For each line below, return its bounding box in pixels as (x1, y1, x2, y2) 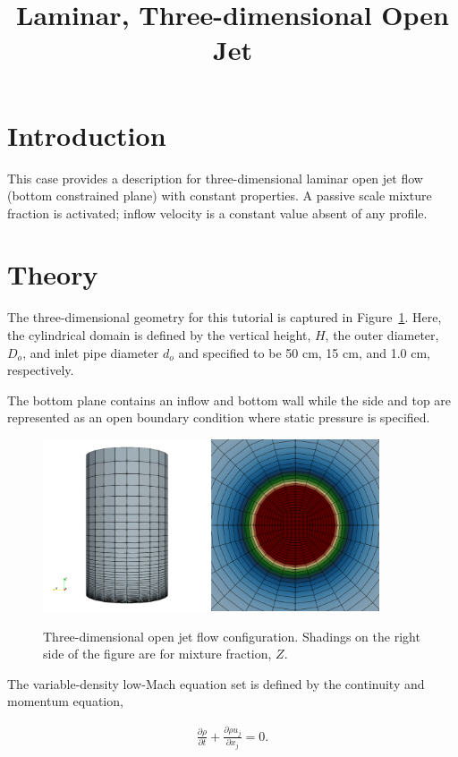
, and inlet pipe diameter (22, 343, 159, 361)
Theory (7, 256, 98, 293)
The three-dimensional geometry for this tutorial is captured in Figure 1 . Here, (7, 308, 442, 327)
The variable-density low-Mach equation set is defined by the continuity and (7, 674, 425, 693)
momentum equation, (7, 692, 123, 710)
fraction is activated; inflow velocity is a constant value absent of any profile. (7, 203, 428, 222)
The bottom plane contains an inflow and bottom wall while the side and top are (7, 390, 452, 409)
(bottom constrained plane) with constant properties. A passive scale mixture (7, 186, 432, 205)
